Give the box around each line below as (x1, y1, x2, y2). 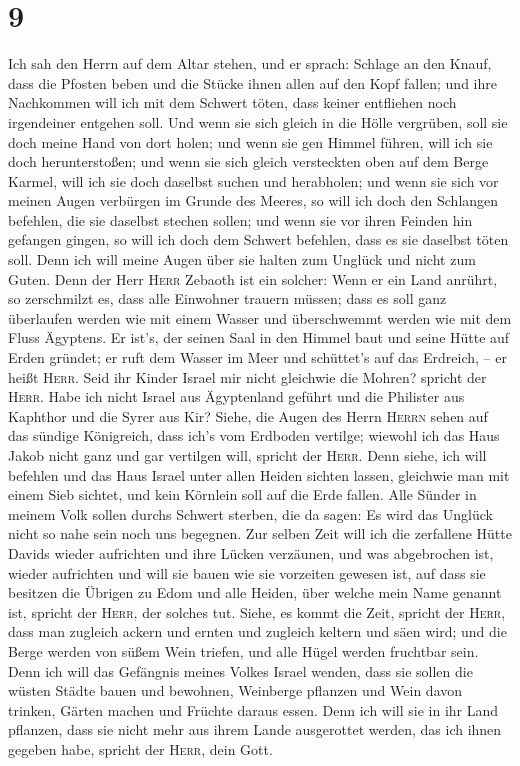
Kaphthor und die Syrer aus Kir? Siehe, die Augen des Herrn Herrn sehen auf (8, 405, 488, 426)
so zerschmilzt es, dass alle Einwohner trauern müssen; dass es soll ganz (8, 288, 447, 309)
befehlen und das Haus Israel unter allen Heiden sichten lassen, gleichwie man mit (8, 464, 510, 485)
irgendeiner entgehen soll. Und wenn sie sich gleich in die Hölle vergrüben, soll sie (8, 111, 508, 132)
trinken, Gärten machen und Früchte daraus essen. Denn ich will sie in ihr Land (8, 699, 499, 720)
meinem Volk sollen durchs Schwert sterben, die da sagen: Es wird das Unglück (8, 503, 493, 524)
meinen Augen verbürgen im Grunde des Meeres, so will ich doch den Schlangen (8, 190, 499, 211)
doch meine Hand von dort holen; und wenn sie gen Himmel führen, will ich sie (8, 131, 493, 152)
